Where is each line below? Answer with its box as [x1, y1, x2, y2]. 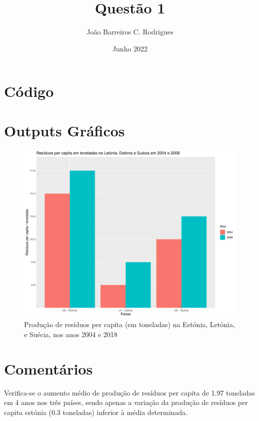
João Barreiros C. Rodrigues [86, 26, 173, 37]
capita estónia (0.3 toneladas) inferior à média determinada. [4, 407, 188, 417]
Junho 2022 [112, 43, 148, 53]
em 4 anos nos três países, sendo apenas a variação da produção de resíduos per [4, 397, 248, 408]
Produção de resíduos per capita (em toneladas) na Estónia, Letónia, [24, 319, 235, 330]
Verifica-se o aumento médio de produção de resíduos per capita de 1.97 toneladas [4, 387, 255, 398]
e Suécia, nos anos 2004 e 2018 [24, 329, 117, 340]
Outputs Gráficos [4, 120, 125, 140]
